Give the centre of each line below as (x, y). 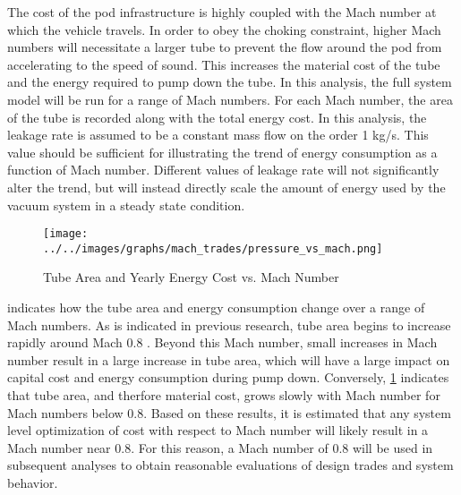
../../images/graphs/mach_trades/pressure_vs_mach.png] (213, 248)
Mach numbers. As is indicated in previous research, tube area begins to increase (229, 324)
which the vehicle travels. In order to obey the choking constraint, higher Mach (224, 29)
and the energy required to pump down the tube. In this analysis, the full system (230, 82)
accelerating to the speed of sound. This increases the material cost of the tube (224, 64)
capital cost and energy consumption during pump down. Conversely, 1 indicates (228, 377)
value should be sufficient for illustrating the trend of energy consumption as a (222, 152)
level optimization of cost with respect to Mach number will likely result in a (218, 430)
